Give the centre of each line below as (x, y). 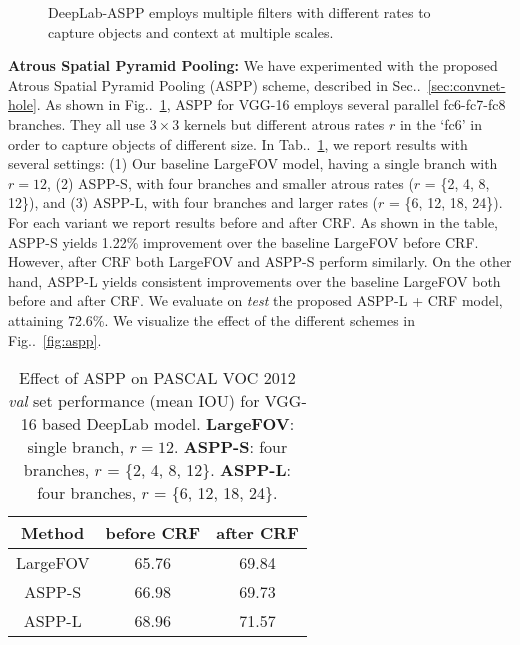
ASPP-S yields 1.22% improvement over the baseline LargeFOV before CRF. (243, 241)
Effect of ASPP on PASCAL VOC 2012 (157, 378)
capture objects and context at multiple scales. (191, 31)
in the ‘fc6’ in (440, 123)
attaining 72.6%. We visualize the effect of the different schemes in (211, 319)
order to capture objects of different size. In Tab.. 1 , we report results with (238, 143)
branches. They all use (77, 123)
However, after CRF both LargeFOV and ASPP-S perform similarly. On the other (260, 261)
